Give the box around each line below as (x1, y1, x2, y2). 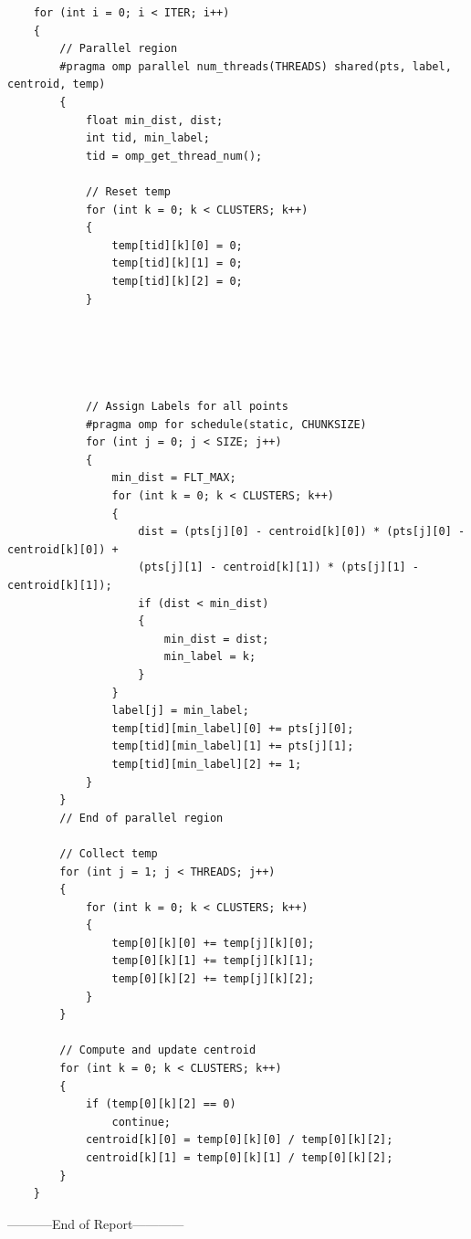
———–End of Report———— (7, 1213, 184, 1233)
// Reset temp (85, 184, 171, 198)
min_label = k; (163, 650, 256, 664)
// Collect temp (59, 846, 158, 860)
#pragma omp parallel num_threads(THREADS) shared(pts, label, (59, 59, 452, 73)
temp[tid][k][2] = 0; (111, 274, 243, 288)
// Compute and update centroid (59, 1044, 256, 1057)
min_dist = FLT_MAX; (111, 471, 236, 485)
